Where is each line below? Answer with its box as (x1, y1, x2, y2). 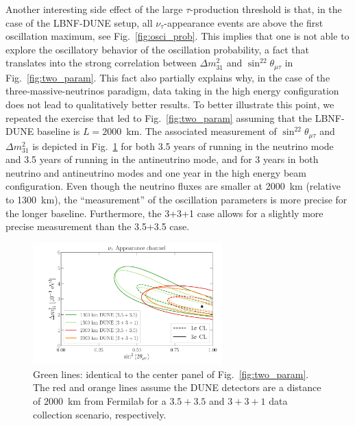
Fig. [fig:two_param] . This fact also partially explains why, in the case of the (5, 70, 330, 84)
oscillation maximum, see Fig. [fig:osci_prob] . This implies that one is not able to (5, 29, 350, 43)
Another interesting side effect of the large (5, 2, 183, 16)
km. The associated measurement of (126, 124, 277, 138)
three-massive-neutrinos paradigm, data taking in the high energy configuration (5, 84, 339, 98)
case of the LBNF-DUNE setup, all (5, 15, 153, 29)
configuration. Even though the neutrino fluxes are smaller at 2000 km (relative (5, 179, 341, 193)
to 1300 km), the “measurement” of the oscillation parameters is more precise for (5, 192, 347, 207)
